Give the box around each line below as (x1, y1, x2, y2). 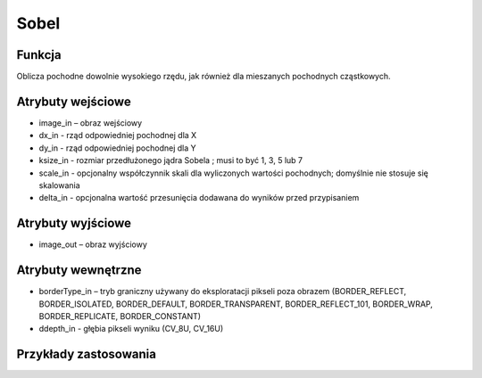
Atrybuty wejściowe (16, 94, 131, 109)
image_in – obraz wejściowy (38, 117, 143, 128)
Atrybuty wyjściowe (16, 216, 132, 231)
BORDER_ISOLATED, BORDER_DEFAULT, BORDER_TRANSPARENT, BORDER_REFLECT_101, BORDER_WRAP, (38, 299, 433, 309)
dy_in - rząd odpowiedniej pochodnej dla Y (38, 143, 196, 153)
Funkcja (16, 47, 62, 62)
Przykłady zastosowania (16, 347, 156, 362)
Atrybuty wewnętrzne (16, 263, 142, 278)
